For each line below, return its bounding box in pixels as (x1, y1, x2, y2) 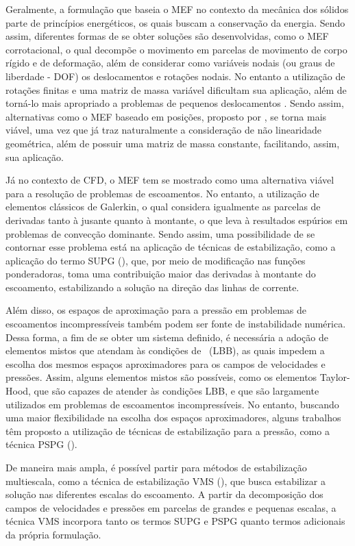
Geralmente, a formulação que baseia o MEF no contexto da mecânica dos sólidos (5, 2, 349, 16)
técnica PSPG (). (5, 437, 77, 451)
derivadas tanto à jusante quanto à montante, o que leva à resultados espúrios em (5, 212, 348, 227)
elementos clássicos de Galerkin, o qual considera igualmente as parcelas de (5, 199, 321, 214)
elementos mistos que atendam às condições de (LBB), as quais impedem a (5, 343, 325, 358)
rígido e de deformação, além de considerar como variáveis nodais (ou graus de (5, 55, 335, 70)
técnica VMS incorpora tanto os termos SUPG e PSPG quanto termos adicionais (5, 514, 345, 528)
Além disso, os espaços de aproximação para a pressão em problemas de (5, 303, 306, 317)
